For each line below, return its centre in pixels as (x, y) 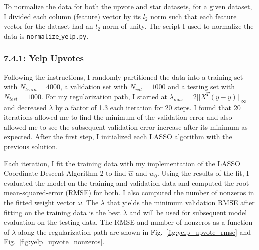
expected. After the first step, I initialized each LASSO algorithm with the (118, 136)
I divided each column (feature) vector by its (72, 16)
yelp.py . (75, 36)
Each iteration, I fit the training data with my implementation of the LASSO (122, 163)
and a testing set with (202, 87)
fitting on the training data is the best (62, 212)
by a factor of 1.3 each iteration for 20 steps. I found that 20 (148, 107)
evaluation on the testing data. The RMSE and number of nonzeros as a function (128, 222)
